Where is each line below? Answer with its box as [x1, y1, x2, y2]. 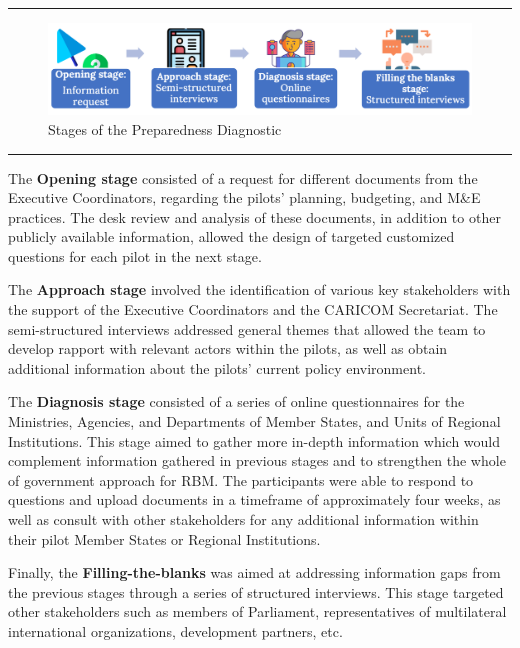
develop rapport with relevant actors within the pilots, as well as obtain [8, 338, 448, 359]
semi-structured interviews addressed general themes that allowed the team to [8, 318, 486, 339]
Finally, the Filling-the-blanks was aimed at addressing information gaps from [8, 562, 501, 583]
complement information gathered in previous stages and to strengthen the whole [8, 450, 506, 471]
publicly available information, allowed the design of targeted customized [8, 226, 455, 247]
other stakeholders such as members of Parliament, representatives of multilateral [8, 601, 507, 622]
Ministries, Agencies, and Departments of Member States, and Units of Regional [8, 411, 501, 432]
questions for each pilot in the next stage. [8, 245, 262, 266]
